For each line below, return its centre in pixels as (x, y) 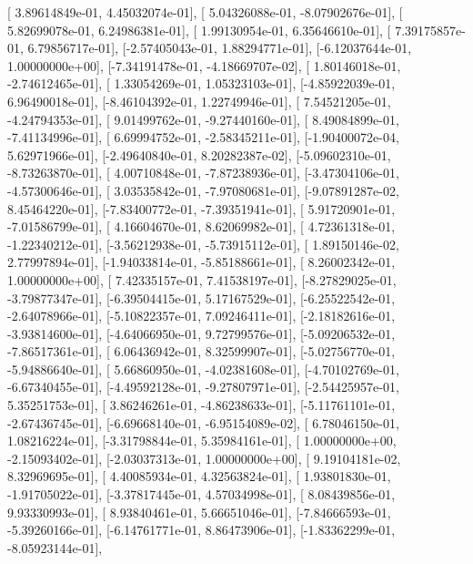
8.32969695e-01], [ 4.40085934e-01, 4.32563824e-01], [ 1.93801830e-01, (199, 476)
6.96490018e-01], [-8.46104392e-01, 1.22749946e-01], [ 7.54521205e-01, (199, 101)
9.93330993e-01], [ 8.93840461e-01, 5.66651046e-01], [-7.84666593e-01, (199, 512)
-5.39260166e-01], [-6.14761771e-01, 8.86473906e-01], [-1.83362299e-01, (201, 530)
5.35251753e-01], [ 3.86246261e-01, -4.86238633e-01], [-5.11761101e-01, (201, 405)
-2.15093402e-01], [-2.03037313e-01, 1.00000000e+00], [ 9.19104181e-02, (204, 458)
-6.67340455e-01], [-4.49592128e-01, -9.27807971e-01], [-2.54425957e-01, (203, 387)
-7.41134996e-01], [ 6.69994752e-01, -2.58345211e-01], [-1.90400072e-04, (203, 137)
